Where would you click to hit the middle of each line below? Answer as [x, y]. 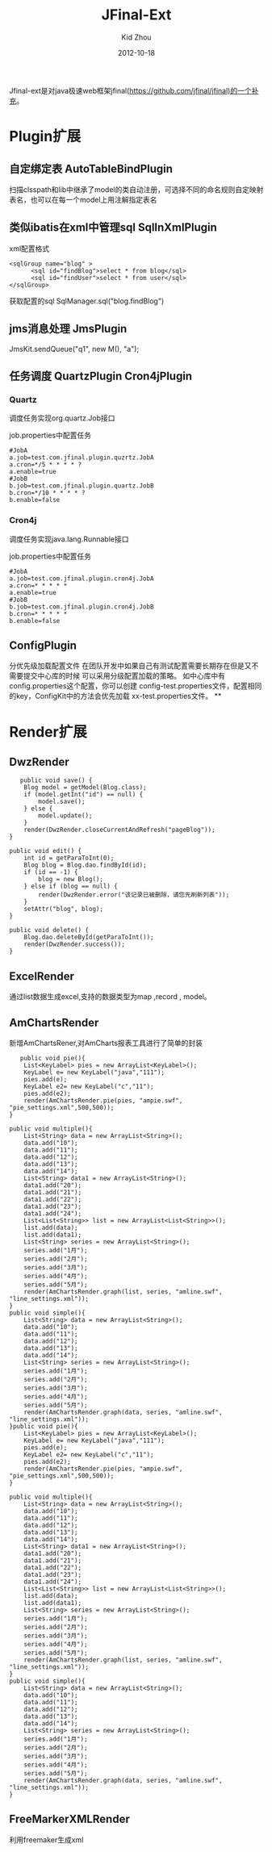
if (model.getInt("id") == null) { [84, 795]
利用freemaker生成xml [46, 1839]
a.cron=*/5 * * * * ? [46, 465]
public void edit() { [46, 851]
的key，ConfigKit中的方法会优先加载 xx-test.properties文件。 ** [115, 696]
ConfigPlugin [43, 645]
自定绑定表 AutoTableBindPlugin [91, 168]
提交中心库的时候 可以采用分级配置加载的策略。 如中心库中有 [124, 676]
